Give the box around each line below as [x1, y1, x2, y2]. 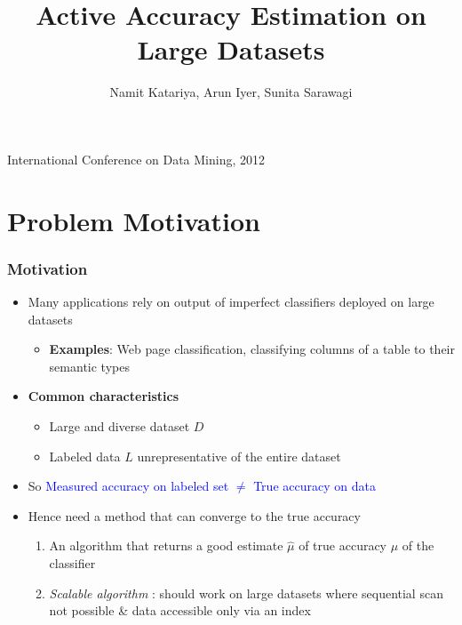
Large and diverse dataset [49, 417, 190, 436]
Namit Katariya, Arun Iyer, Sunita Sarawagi [109, 83, 353, 101]
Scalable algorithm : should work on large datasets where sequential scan [49, 583, 443, 602]
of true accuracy [299, 536, 387, 555]
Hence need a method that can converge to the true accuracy [28, 506, 361, 525]
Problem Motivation [7, 202, 260, 238]
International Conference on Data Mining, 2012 [7, 149, 266, 168]
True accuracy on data [253, 477, 376, 495]
